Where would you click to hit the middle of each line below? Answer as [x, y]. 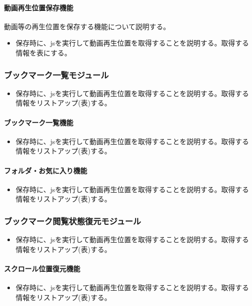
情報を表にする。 [43, 52]
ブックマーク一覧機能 [39, 122]
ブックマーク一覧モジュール [56, 75]
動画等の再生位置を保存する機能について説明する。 [87, 26]
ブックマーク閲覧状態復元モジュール [73, 221]
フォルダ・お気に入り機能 [46, 170]
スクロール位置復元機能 [42, 268]
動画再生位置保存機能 [39, 7]
